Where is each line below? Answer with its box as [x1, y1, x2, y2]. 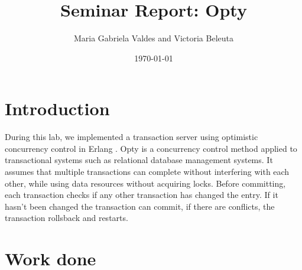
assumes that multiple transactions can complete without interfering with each [5, 165, 290, 178]
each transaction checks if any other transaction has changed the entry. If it [5, 188, 278, 201]
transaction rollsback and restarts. [5, 212, 128, 224]
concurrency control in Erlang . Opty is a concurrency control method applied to [5, 142, 297, 154]
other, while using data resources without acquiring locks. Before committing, [5, 177, 286, 189]
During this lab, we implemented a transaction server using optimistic [5, 131, 258, 143]
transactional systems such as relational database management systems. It [5, 154, 273, 166]
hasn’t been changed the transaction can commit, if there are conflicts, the [5, 200, 275, 212]
